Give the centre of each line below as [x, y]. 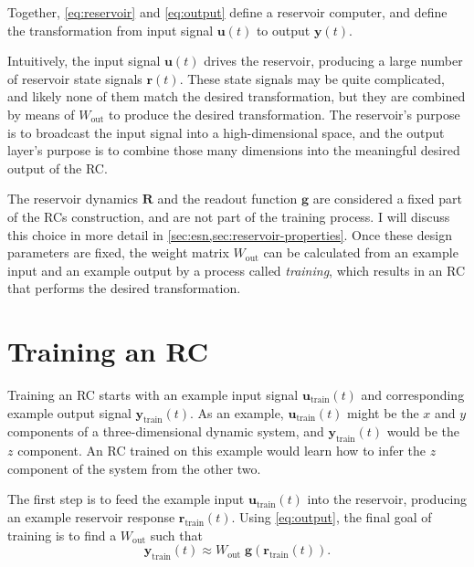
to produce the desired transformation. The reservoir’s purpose [284, 114]
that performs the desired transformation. [124, 288]
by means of [41, 114]
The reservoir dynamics [73, 199]
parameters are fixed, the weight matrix [118, 252]
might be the [383, 412]
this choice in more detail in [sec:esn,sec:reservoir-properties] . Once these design [230, 234]
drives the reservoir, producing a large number [333, 61]
